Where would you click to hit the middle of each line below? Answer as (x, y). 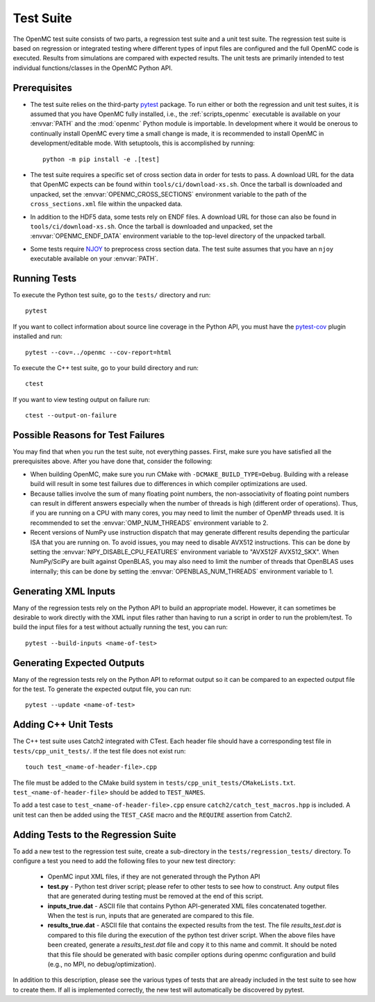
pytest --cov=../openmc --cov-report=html (99, 352)
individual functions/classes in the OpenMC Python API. (93, 68)
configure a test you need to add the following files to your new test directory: (124, 861)
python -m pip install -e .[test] (101, 159)
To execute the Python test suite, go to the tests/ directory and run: (112, 295)
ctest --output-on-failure (71, 416)
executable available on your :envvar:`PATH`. (94, 259)
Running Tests (44, 278)
